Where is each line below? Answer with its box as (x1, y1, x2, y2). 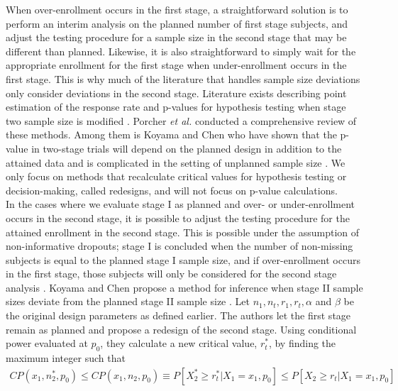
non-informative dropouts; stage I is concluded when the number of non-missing (6, 238, 353, 253)
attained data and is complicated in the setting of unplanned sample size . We (6, 155, 346, 170)
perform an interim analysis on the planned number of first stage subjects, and (6, 16, 348, 31)
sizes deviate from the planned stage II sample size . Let (6, 294, 250, 309)
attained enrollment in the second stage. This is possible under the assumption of (6, 224, 360, 239)
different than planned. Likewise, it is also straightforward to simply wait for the (6, 43, 356, 58)
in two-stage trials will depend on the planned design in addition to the (31, 141, 342, 155)
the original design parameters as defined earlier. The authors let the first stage (6, 308, 351, 323)
